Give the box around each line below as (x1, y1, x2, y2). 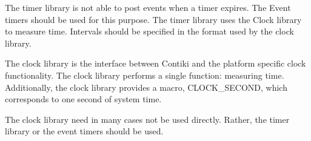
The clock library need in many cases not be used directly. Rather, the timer (5, 113, 290, 125)
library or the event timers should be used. (5, 125, 164, 137)
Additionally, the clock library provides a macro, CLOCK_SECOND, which (5, 80, 287, 93)
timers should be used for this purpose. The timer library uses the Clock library (5, 13, 302, 25)
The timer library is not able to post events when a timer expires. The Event (5, 1, 291, 13)
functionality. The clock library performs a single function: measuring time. (5, 68, 284, 81)
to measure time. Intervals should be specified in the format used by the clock (5, 25, 294, 38)
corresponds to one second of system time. (5, 93, 162, 105)
